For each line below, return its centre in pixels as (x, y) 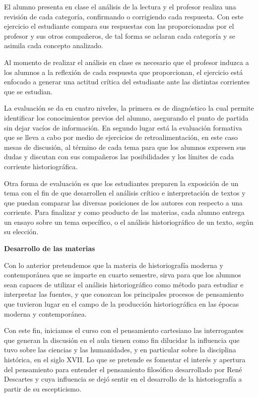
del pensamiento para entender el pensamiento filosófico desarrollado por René (123, 369)
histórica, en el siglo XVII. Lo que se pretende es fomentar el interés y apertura (125, 359)
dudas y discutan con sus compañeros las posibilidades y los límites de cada (119, 157)
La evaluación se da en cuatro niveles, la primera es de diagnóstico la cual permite (129, 108)
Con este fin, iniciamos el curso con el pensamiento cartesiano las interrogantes (124, 330)
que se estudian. (28, 91)
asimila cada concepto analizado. (54, 45)
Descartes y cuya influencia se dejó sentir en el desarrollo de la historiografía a (123, 379)
